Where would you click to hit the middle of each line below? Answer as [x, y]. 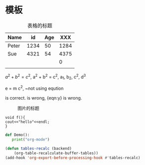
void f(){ [15, 118]
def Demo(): [17, 135]
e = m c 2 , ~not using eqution [34, 88]
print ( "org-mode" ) [31, 139]
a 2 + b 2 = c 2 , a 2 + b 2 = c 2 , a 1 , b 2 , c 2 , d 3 [46, 77]
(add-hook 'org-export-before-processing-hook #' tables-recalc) [73, 158]
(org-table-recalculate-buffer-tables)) [56, 153]
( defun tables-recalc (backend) [38, 148]
